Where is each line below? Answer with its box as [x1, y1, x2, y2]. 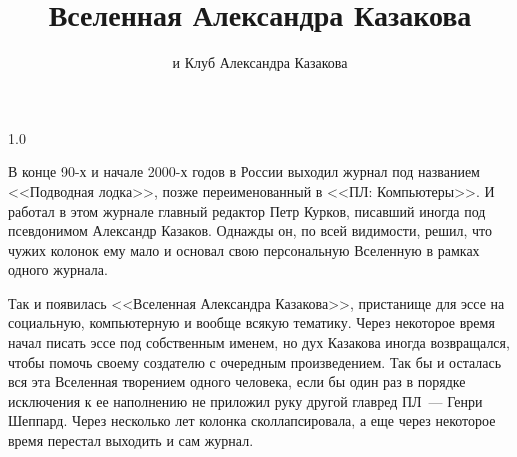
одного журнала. [8, 259, 108, 280]
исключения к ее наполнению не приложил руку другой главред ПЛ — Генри [8, 390, 483, 411]
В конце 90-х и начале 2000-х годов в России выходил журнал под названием [8, 161, 480, 182]
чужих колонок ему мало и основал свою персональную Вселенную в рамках [8, 239, 480, 260]
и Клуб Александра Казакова [172, 52, 348, 73]
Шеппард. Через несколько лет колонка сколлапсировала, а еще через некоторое [8, 410, 496, 431]
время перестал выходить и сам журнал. [8, 430, 254, 451]
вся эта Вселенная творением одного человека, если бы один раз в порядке [8, 371, 466, 392]
